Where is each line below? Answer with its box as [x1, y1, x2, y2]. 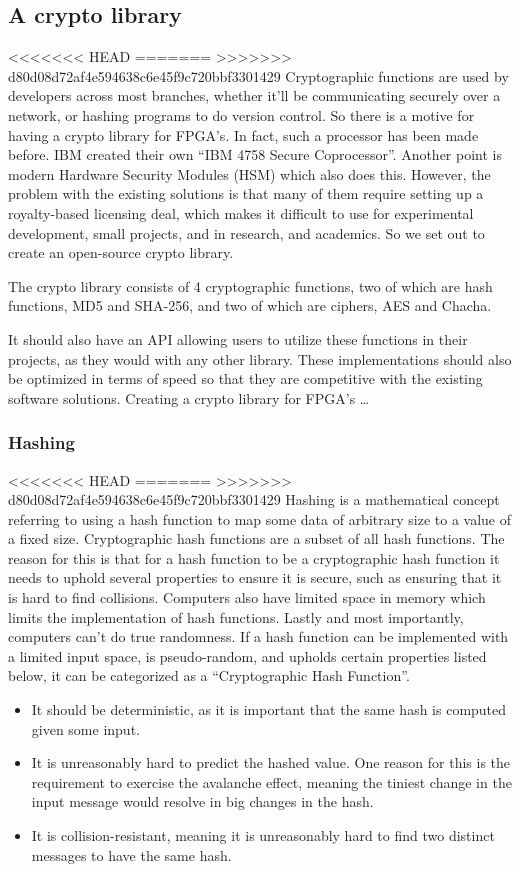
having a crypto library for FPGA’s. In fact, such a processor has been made [8, 124, 479, 145]
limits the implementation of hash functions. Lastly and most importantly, [8, 606, 464, 627]
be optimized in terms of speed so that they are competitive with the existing [8, 368, 483, 389]
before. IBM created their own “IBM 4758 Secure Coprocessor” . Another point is [8, 144, 502, 165]
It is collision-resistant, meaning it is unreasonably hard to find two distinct [31, 825, 495, 846]
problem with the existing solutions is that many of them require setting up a [8, 183, 484, 204]
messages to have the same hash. [31, 844, 232, 865]
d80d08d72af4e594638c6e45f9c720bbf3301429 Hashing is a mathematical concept [8, 489, 500, 510]
